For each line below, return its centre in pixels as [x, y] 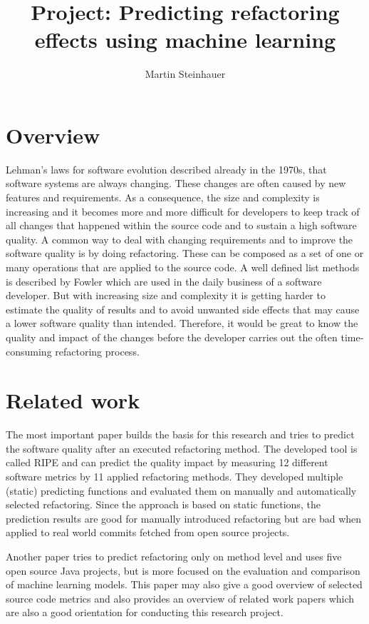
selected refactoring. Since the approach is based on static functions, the [163, 504]
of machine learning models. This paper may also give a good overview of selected [184, 584]
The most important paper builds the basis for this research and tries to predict [180, 434]
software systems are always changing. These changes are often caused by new [176, 183]
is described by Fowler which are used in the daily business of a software [164, 281]
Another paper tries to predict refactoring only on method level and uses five [174, 557]
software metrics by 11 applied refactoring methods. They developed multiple [175, 477]
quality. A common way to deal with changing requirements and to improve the [180, 239]
